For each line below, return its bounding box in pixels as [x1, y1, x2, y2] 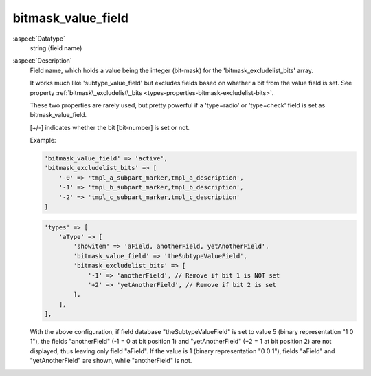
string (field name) [30, 43, 82, 52]
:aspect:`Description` [12, 56, 72, 65]
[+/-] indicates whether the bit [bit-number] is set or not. [30, 123, 190, 132]
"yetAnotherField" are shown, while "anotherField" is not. [30, 357, 192, 365]
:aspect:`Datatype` [12, 34, 65, 43]
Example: [30, 136, 56, 145]
